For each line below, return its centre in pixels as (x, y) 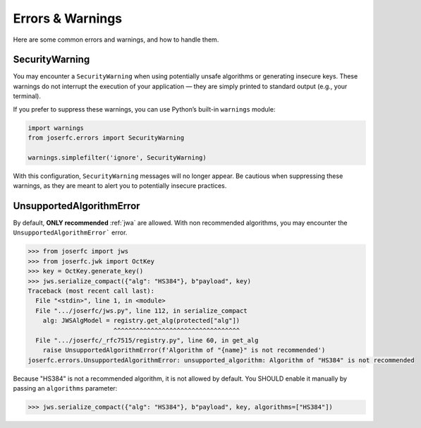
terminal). (27, 96)
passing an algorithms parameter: (65, 388)
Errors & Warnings (68, 18)
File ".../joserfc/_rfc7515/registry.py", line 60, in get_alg (147, 340)
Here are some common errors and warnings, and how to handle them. (116, 40)
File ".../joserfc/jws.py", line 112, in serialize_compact (141, 310)
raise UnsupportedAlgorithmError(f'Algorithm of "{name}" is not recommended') (184, 350)
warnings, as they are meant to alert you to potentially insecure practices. (120, 186)
